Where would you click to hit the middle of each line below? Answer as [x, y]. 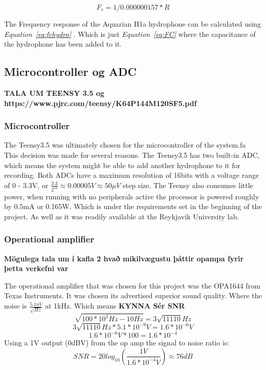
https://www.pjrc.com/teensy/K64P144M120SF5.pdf [101, 103]
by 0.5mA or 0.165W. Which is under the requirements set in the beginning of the [133, 206]
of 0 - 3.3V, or [26, 185]
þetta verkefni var [36, 268]
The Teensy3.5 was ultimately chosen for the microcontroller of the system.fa [125, 145]
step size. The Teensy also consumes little [188, 185]
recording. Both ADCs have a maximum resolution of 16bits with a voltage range [132, 175]
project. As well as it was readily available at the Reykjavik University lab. [122, 216]
